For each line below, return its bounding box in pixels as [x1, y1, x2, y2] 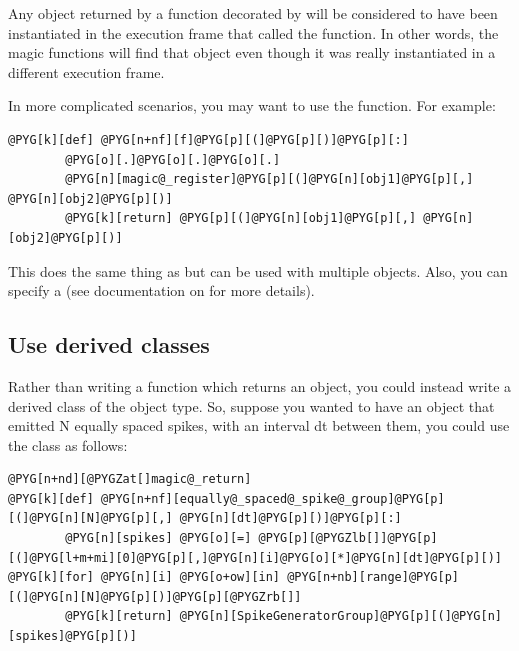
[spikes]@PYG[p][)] [8, 629, 137, 644]
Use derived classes [8, 329, 210, 360]
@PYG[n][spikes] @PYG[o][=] [65, 531, 252, 546]
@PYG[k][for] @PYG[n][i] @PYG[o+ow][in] [8, 570, 281, 585]
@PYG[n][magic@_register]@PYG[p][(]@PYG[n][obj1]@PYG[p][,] [65, 172, 474, 187]
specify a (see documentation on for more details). [8, 280, 315, 301]
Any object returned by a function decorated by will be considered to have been [8, 3, 498, 23]
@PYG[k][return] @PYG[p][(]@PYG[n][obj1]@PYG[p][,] [65, 211, 417, 226]
